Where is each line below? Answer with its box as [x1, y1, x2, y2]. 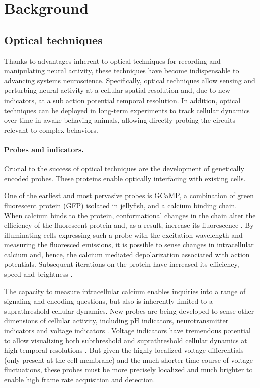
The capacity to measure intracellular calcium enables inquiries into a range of [4, 285, 246, 296]
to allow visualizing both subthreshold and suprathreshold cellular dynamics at [4, 335, 247, 345]
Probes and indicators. [4, 144, 84, 154]
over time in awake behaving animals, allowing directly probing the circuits [4, 115, 235, 125]
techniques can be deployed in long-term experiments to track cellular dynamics [4, 105, 250, 115]
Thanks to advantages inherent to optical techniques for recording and [4, 55, 221, 66]
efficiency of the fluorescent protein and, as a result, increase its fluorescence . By [4, 220, 254, 230]
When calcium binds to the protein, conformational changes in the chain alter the [4, 210, 256, 220]
